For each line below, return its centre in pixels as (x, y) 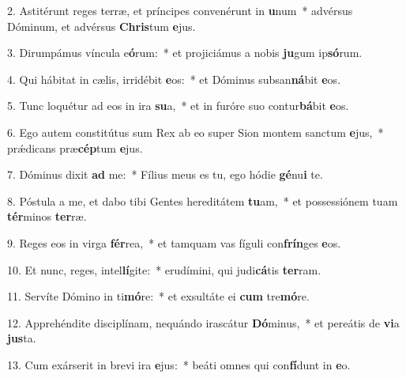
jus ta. (22, 338)
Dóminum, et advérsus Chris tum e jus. (101, 26)
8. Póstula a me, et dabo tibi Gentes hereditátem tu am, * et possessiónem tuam (203, 200)
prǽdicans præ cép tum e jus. (75, 147)
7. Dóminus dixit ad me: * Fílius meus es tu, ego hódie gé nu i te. (165, 174)
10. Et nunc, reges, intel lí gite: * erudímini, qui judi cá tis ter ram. (164, 269)
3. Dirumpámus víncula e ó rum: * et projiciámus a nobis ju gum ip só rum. (185, 53)
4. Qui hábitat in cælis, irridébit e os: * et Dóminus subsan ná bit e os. (174, 79)
